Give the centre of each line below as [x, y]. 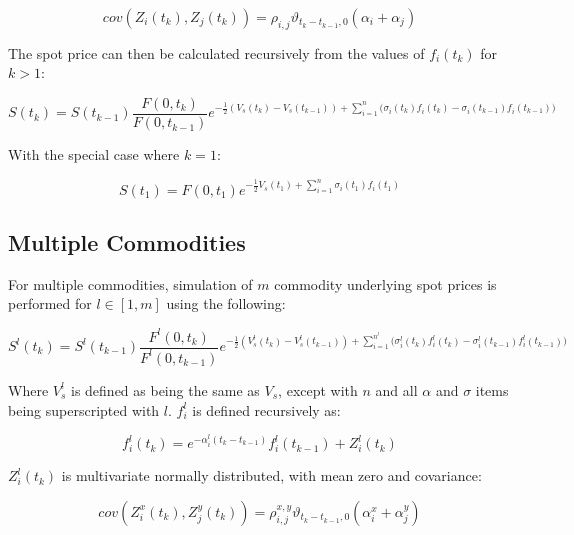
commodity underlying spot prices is [385, 283]
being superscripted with [84, 409]
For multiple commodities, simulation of [130, 283]
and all [396, 389]
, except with [318, 389]
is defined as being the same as [165, 389]
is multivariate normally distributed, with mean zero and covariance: [271, 475]
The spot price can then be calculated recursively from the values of [216, 52]
